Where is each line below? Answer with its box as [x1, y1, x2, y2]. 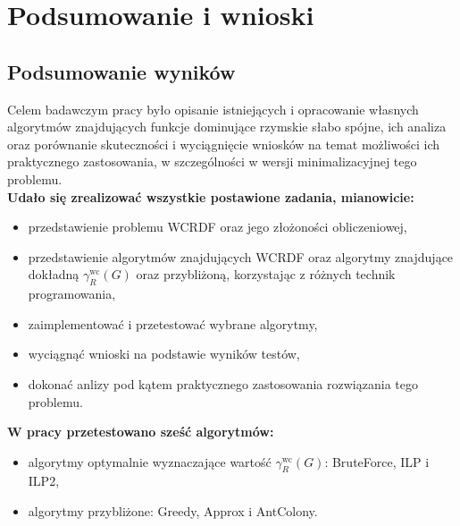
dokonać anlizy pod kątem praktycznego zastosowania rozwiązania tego [28, 374, 418, 393]
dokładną [28, 265, 79, 284]
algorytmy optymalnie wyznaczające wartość [28, 452, 272, 471]
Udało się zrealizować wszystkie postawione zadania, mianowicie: [7, 187, 414, 206]
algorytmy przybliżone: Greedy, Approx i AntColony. [28, 502, 318, 521]
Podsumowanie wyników [7, 57, 236, 85]
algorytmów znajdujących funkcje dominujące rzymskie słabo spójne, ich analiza [7, 117, 447, 136]
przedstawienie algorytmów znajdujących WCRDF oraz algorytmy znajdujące [28, 247, 454, 266]
